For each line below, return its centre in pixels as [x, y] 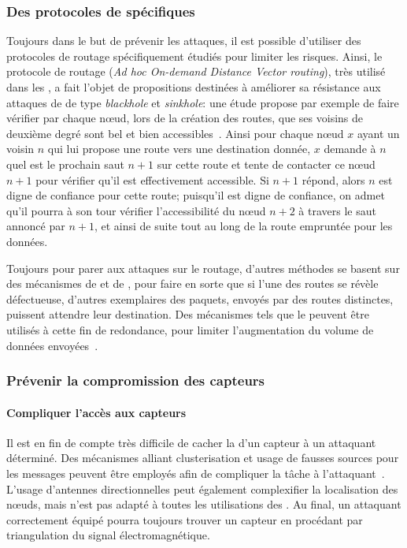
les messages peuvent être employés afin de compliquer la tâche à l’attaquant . [196, 473]
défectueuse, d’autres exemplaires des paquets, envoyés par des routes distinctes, [200, 298]
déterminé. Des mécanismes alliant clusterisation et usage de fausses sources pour [203, 458]
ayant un [378, 133]
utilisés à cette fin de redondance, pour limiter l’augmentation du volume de [190, 329]
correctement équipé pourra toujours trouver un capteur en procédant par [185, 519]
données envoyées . [52, 345]
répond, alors [333, 179]
